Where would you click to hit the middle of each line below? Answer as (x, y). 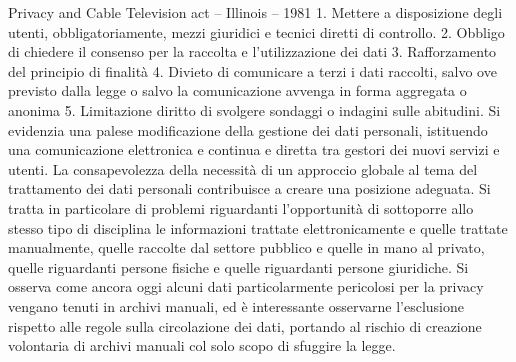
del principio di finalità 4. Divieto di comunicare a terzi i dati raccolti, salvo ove (252, 70)
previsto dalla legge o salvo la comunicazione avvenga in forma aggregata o (237, 90)
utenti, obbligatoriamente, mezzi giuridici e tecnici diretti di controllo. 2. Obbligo (256, 31)
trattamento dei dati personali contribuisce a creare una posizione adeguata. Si (249, 188)
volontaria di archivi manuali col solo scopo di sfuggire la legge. (202, 345)
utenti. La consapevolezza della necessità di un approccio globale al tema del (243, 168)
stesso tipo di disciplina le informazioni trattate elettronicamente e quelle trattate (258, 227)
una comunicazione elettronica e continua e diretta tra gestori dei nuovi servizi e (254, 149)
